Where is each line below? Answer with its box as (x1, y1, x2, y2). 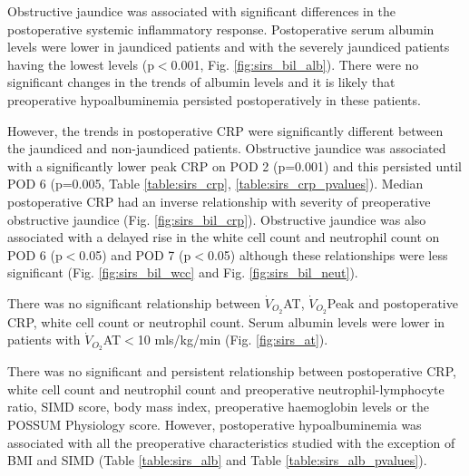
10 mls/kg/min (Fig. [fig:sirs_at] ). (137, 330, 328, 349)
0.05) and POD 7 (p (79, 245, 191, 264)
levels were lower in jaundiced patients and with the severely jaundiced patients (7, 37, 450, 56)
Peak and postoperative (327, 293, 458, 312)
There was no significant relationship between (7, 293, 261, 312)
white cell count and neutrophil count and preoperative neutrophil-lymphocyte (7, 379, 445, 398)
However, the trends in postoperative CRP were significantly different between (7, 121, 444, 140)
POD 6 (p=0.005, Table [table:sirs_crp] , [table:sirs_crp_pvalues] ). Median (7, 174, 424, 193)
